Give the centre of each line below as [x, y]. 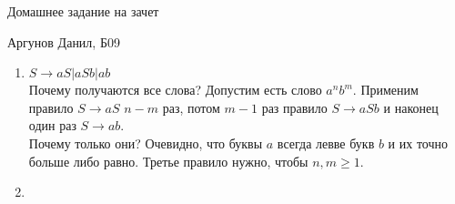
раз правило [294, 107]
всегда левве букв [326, 143]
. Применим [385, 90]
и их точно [418, 143]
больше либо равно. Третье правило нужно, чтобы [168, 161]
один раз [52, 125]
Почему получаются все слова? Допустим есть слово [175, 90]
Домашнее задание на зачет [83, 11]
